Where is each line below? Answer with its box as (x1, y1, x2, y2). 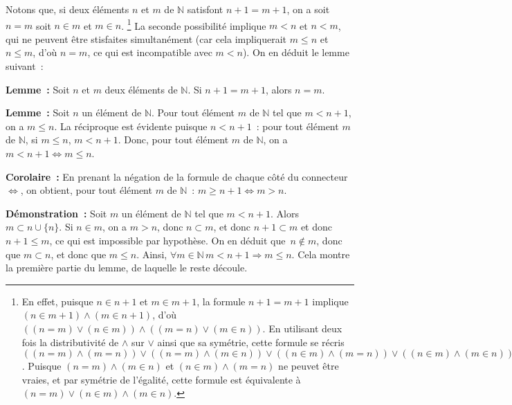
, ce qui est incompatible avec (87, 45, 212, 60)
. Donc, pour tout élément (118, 132, 229, 147)
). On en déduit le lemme (242, 45, 349, 60)
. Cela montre (291, 246, 350, 261)
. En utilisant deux (262, 321, 342, 335)
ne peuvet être (278, 359, 339, 373)
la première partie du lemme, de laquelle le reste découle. (6, 260, 248, 275)
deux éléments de (104, 82, 178, 96)
